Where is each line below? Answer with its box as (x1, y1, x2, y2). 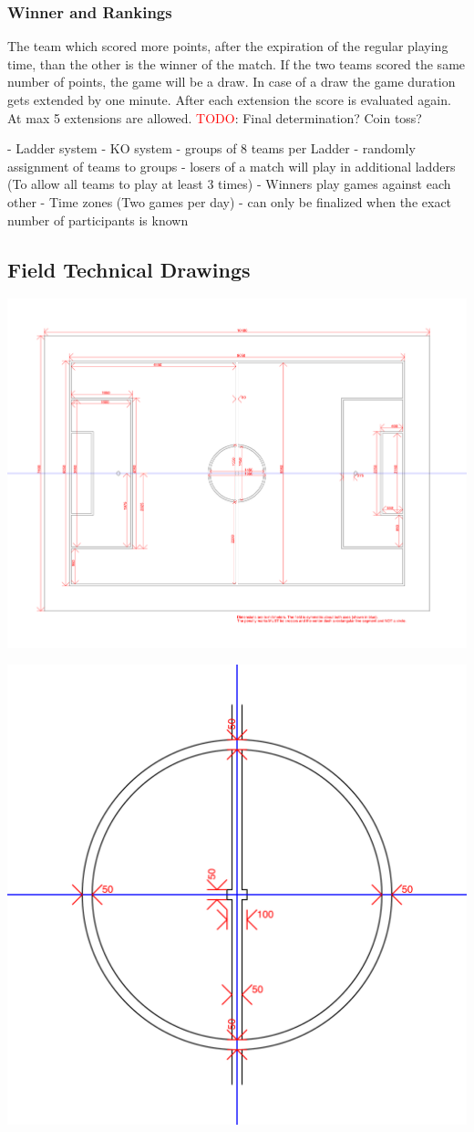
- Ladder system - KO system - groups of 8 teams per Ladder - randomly (7, 139, 416, 158)
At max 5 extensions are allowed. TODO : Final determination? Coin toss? (7, 108, 422, 127)
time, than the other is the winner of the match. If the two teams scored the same (7, 54, 466, 73)
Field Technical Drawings (7, 255, 251, 283)
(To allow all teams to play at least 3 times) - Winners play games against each (7, 174, 451, 194)
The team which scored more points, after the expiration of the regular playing (7, 37, 448, 56)
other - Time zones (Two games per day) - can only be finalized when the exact (7, 192, 452, 211)
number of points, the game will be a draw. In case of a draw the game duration (7, 72, 456, 91)
